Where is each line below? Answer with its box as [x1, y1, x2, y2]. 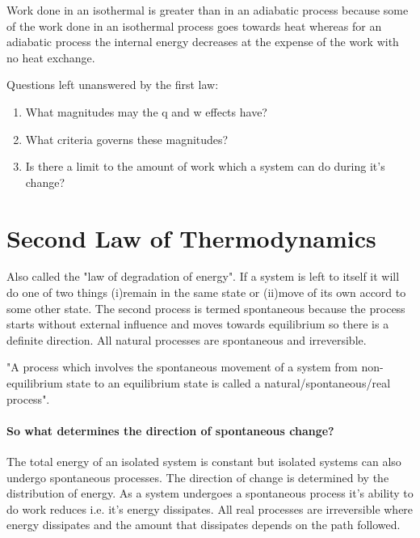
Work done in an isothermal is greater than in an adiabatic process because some [6, 2, 409, 18]
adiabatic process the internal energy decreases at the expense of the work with [6, 33, 399, 50]
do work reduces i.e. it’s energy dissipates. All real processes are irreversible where [6, 500, 414, 517]
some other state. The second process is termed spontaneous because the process [6, 299, 405, 316]
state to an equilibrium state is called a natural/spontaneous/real [66, 375, 391, 392]
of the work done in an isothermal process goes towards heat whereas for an [6, 17, 382, 34]
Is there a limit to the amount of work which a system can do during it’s [25, 158, 385, 175]
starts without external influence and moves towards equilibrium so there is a [6, 316, 389, 333]
